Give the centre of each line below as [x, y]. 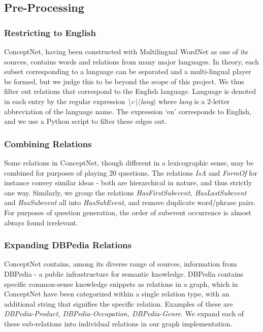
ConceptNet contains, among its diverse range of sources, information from [121, 264]
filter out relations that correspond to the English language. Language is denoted [130, 91]
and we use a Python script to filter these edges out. [86, 121]
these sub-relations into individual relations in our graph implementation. [118, 323]
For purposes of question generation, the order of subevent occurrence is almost [128, 212]
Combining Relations [48, 143]
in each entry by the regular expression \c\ [71, 101]
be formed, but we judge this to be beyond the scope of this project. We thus [124, 81]
